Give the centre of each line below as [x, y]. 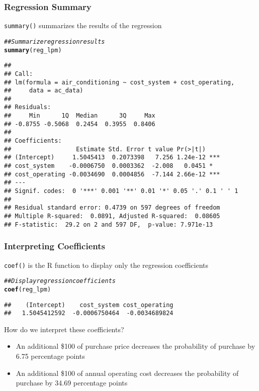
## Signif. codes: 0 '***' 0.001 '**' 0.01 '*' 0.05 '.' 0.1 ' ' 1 [121, 191]
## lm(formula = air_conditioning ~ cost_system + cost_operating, [119, 82]
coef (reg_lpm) [28, 289]
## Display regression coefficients [60, 281]
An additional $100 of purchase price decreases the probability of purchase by [136, 346]
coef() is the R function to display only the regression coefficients [106, 265]
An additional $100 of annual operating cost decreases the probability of [127, 373]
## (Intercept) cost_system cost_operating [89, 305]
